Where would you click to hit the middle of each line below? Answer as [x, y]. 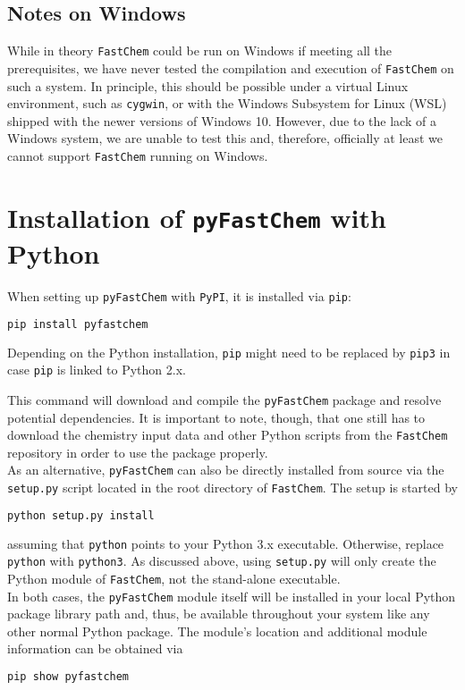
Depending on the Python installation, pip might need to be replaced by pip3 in [229, 352]
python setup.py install [81, 515]
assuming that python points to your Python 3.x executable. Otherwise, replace [226, 543]
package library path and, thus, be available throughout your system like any [219, 614]
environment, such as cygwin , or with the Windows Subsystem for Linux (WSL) [227, 103]
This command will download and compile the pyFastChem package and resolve [224, 399]
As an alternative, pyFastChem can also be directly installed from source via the [226, 470]
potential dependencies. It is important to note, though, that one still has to [216, 417]
